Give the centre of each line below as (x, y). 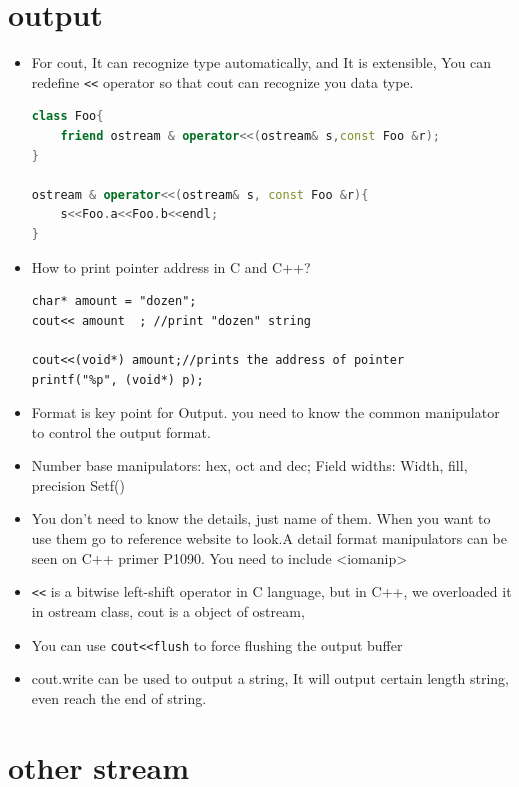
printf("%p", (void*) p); (117, 379)
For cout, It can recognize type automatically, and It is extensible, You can (261, 62)
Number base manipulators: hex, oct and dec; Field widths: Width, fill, (249, 465)
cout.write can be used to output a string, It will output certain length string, (270, 678)
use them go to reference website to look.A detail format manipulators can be (269, 538)
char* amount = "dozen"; (114, 301)
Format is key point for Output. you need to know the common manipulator (265, 412)
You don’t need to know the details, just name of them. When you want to (261, 518)
